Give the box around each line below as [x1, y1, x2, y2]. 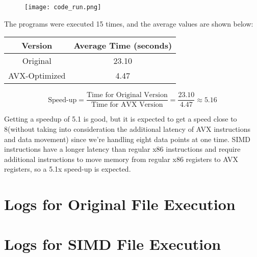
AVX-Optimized [8, 69, 66, 82]
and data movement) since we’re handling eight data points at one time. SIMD [4, 133, 250, 144]
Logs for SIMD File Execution [4, 233, 221, 254]
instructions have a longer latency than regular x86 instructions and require [4, 144, 241, 154]
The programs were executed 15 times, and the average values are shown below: [4, 18, 253, 29]
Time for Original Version [86, 91, 168, 99]
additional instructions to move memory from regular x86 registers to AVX [4, 153, 239, 164]
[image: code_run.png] [24, 4, 101, 11]
